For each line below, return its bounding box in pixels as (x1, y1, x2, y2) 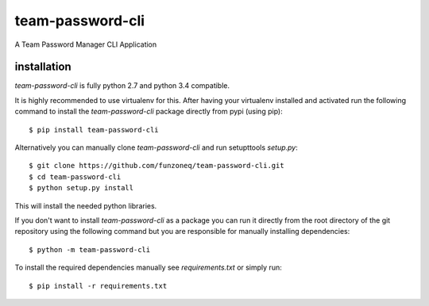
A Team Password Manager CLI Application (14, 40, 157, 49)
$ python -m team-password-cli (29, 245, 151, 254)
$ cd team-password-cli (29, 172, 122, 182)
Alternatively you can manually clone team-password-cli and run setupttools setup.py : (14, 143, 298, 152)
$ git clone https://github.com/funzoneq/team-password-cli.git (29, 161, 285, 170)
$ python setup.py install (29, 183, 134, 193)
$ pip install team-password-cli (29, 125, 159, 134)
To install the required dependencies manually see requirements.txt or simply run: (14, 262, 282, 273)
